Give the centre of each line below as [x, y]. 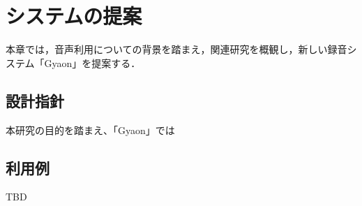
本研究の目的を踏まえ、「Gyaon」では [90, 130]
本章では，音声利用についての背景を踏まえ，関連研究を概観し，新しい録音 [176, 49]
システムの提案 [74, 16]
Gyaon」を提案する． [92, 62]
